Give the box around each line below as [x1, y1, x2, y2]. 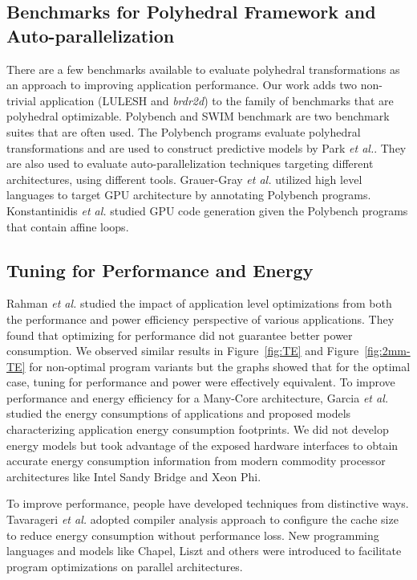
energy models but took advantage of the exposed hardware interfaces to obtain [6, 436, 399, 453]
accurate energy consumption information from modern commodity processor [6, 452, 386, 469]
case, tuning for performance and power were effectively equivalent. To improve [6, 374, 395, 390]
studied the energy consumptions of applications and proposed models [6, 405, 351, 422]
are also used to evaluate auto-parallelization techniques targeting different [6, 155, 374, 172]
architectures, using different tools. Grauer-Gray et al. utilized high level [6, 170, 362, 187]
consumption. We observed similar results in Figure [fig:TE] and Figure [6, 342, 359, 359]
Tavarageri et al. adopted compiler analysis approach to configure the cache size [6, 511, 399, 528]
